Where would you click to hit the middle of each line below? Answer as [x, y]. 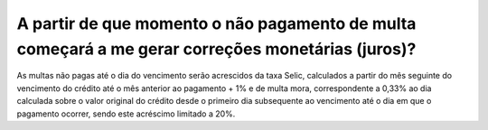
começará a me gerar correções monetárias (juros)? [216, 49]
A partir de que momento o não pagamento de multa [216, 23]
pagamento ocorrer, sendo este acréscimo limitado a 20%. [126, 114]
